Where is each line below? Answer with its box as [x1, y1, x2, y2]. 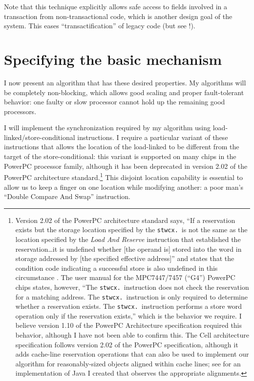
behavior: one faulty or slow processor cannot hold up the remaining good [4, 97, 225, 107]
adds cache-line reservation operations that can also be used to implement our [15, 349, 249, 359]
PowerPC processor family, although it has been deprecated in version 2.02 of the [4, 160, 248, 171]
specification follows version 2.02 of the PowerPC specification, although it [15, 339, 238, 349]
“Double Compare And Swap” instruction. [4, 191, 130, 201]
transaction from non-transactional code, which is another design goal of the [4, 11, 233, 21]
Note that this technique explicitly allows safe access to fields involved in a [4, 1, 227, 11]
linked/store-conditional [4, 132, 75, 142]
